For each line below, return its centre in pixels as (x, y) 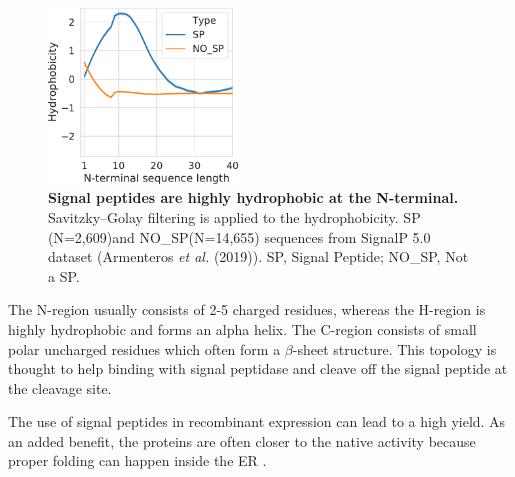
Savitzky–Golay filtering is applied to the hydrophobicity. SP (234, 216)
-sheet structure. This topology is (394, 348)
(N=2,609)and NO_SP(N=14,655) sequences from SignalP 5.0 (239, 236)
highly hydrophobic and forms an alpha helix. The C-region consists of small (242, 328)
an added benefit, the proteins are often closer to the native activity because (242, 440)
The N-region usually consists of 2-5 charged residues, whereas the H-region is (247, 309)
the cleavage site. (60, 387)
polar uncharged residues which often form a (144, 348)
